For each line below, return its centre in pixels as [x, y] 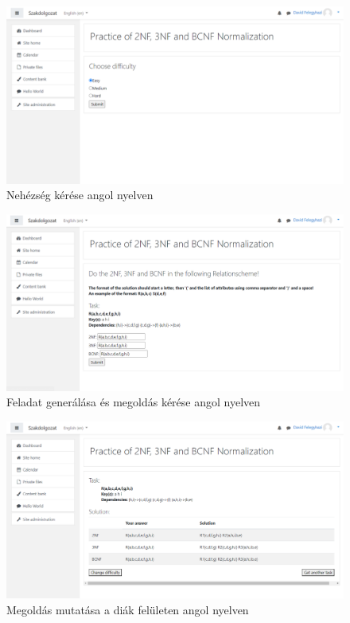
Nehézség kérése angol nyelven [80, 195]
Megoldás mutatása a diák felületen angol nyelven [128, 610]
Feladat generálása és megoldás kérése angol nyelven [134, 402]
